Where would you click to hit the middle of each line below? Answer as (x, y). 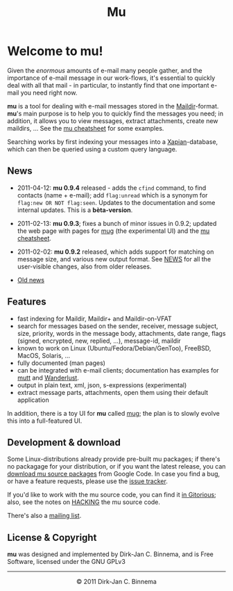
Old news (31, 280)
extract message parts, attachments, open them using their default (113, 392)
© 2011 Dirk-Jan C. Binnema (116, 582)
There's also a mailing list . (44, 516)
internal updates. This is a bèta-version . (75, 210)
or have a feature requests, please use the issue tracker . (87, 481)
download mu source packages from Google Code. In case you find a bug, (114, 474)
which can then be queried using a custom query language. (92, 149)
